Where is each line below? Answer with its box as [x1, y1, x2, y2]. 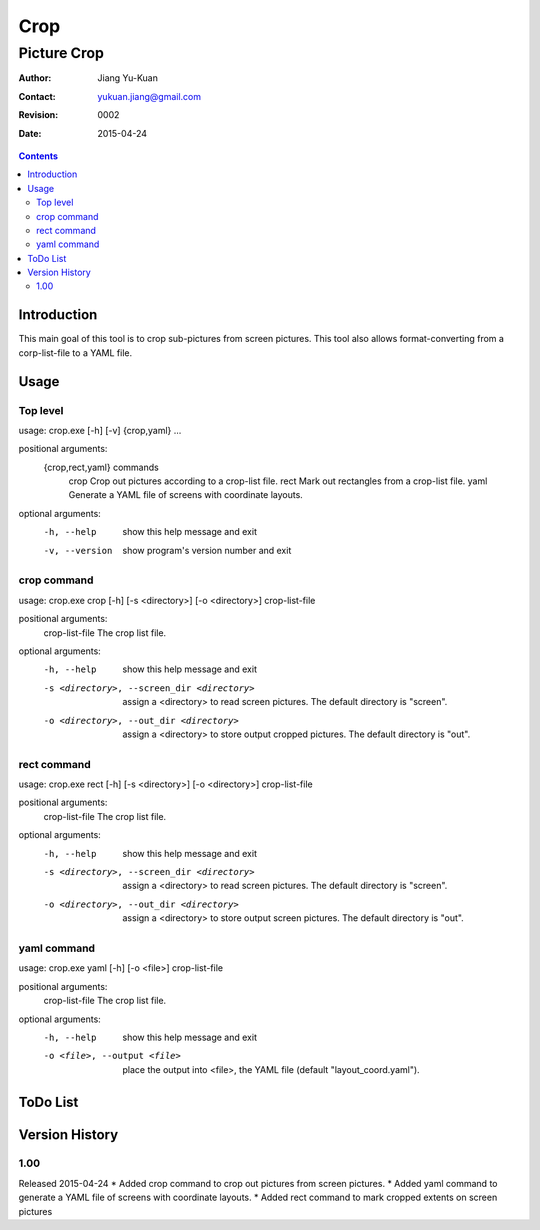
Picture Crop [18, 44, 105, 62]
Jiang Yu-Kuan [97, 72, 159, 84]
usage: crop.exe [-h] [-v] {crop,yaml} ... [18, 424, 182, 436]
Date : [18, 127, 42, 139]
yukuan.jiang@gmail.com [97, 90, 202, 102]
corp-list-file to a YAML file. [18, 346, 133, 359]
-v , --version [43, 545, 113, 556]
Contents [18, 150, 59, 162]
